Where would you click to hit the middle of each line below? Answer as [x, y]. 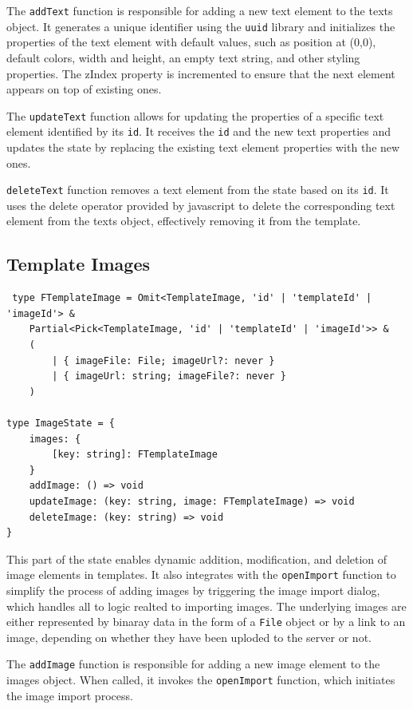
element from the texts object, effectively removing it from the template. [184, 221]
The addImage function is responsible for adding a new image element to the [193, 664]
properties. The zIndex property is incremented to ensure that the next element [201, 73]
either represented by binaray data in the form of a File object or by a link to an [206, 622]
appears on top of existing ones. [84, 89]
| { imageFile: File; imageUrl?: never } [163, 360]
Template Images [79, 264]
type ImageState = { [61, 423]
